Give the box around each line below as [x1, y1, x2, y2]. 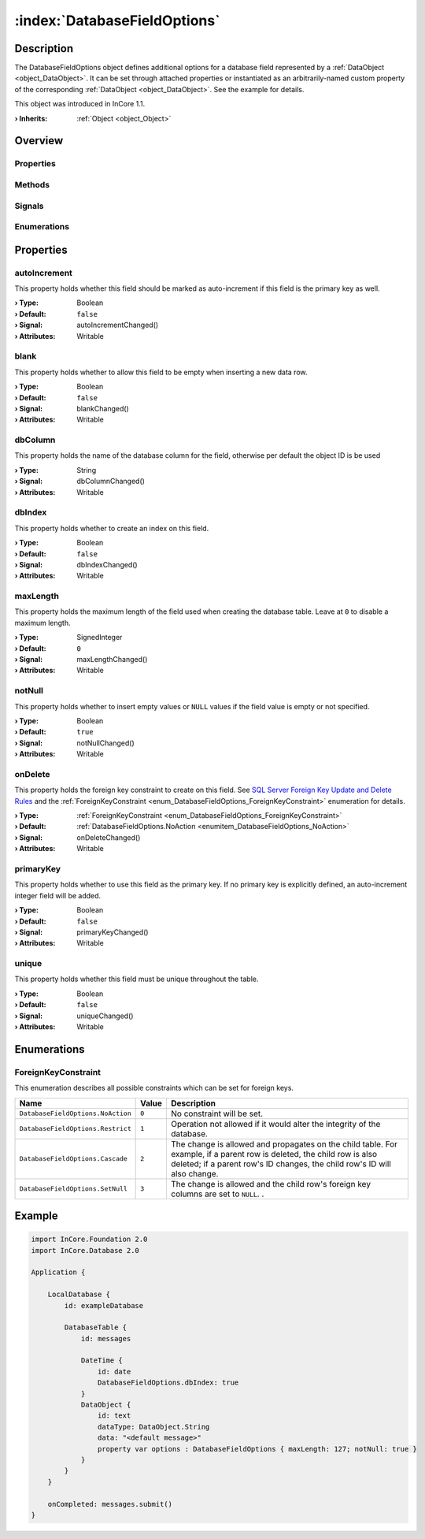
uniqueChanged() [76, 1011, 134, 1020]
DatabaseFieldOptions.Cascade [19, 1154, 128, 1163]
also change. [170, 1168, 219, 1179]
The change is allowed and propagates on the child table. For [170, 1139, 397, 1150]
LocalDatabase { [47, 1290, 110, 1299]
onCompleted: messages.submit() [47, 1500, 173, 1508]
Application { [31, 1268, 86, 1277]
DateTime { [80, 1356, 124, 1365]
